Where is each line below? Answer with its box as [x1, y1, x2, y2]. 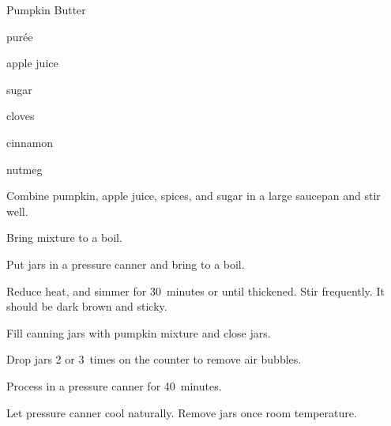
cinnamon [6, 134, 54, 150]
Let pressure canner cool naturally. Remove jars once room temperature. [6, 404, 357, 420]
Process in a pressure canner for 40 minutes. [6, 377, 222, 394]
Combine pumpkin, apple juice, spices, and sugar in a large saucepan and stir [6, 187, 381, 204]
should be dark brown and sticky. [6, 298, 167, 315]
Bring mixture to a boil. [6, 229, 122, 246]
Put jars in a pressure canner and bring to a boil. [6, 255, 245, 272]
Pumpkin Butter [6, 2, 86, 17]
